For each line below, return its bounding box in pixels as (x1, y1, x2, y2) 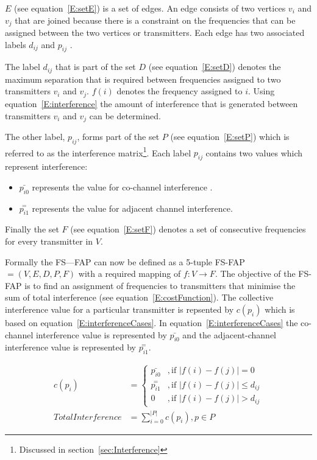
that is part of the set (55, 60, 136, 73)
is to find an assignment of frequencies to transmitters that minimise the (24, 279, 296, 291)
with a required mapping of (78, 267, 181, 280)
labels (5, 38, 26, 51)
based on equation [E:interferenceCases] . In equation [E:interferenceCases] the (5, 316, 298, 329)
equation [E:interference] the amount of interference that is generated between (5, 97, 298, 110)
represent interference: (5, 160, 88, 173)
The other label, (5, 130, 65, 142)
